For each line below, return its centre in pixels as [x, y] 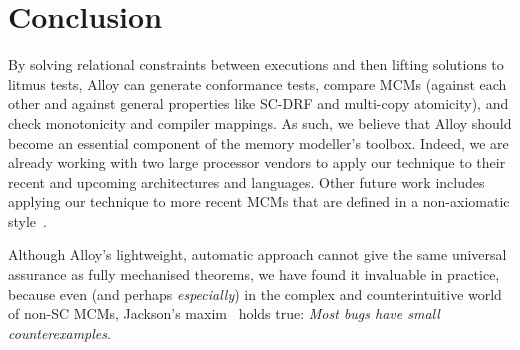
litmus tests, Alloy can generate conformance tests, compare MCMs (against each [257, 83]
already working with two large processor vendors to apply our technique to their [257, 162]
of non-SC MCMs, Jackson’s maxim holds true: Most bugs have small [224, 313]
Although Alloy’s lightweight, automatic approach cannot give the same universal [257, 254]
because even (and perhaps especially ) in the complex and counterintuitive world [255, 293]
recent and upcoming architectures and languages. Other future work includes [246, 181]
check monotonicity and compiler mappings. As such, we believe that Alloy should [260, 122]
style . [27, 220]
